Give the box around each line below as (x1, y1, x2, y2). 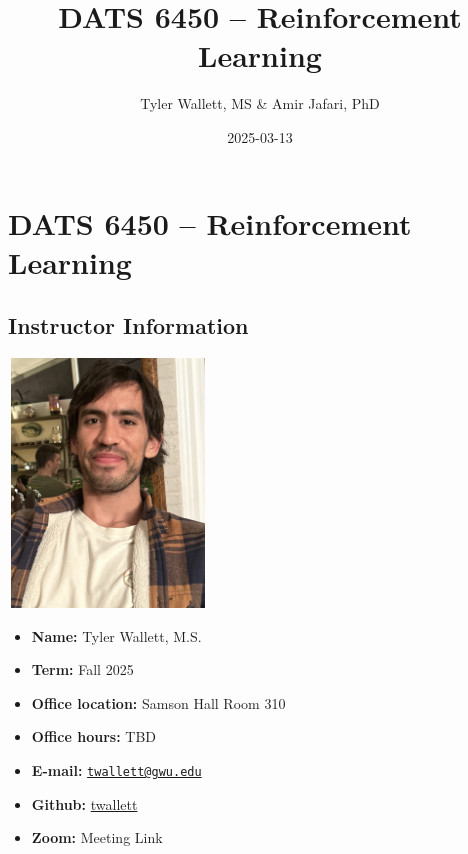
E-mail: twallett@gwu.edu (31, 760, 202, 781)
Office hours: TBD (31, 726, 156, 747)
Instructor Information (8, 310, 249, 341)
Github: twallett (31, 793, 138, 814)
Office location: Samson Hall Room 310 (31, 692, 286, 713)
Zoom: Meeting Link (31, 827, 163, 848)
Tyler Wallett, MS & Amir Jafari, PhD (140, 93, 380, 114)
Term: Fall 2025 (31, 659, 134, 680)
